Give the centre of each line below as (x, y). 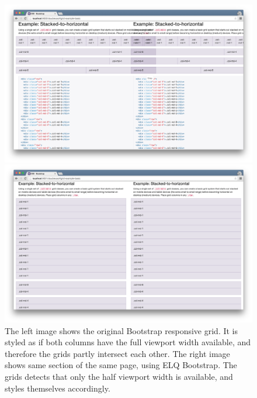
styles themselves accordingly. (58, 388)
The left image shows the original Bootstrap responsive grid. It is (121, 330)
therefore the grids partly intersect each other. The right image (117, 353)
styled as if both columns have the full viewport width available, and (128, 342)
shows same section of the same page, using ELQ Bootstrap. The (121, 365)
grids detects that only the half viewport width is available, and (119, 376)
